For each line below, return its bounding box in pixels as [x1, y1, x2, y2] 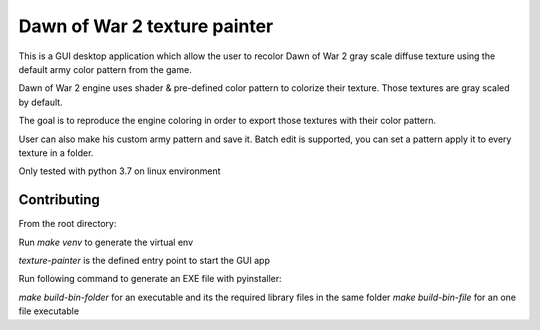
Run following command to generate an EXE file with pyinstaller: [18, 273, 282, 285]
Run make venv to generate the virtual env [18, 236, 194, 248]
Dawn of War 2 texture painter [18, 15, 274, 37]
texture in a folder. [18, 146, 94, 159]
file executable [18, 305, 80, 317]
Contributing [18, 191, 100, 209]
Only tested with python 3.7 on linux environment [18, 165, 221, 177]
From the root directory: [18, 218, 117, 230]
